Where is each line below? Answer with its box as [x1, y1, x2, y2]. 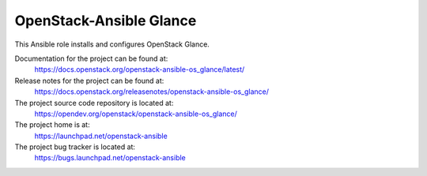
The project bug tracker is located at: [14, 142, 136, 152]
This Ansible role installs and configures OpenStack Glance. [14, 39, 210, 49]
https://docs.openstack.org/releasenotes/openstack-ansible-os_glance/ [34, 87, 269, 96]
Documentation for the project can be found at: [14, 54, 168, 63]
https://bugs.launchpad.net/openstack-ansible [34, 153, 186, 163]
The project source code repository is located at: [14, 98, 174, 107]
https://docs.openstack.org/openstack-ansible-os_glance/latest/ [34, 65, 245, 74]
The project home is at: [14, 120, 90, 129]
